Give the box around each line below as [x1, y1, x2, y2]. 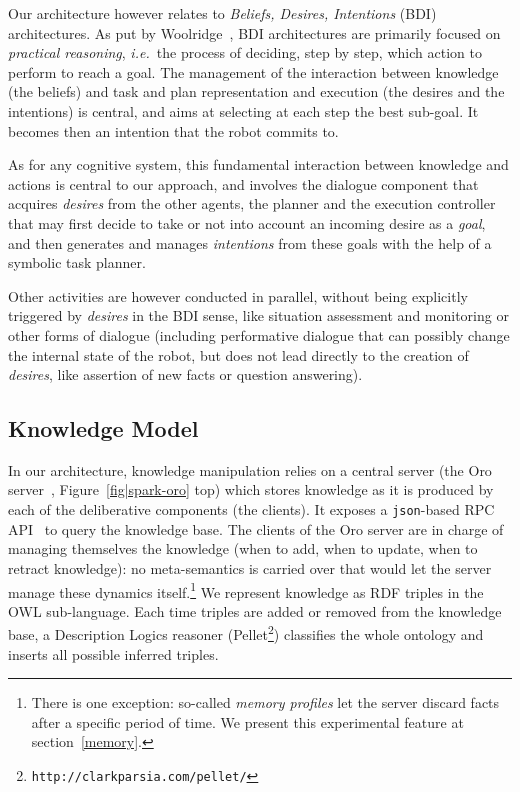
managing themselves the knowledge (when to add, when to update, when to [8, 538, 478, 559]
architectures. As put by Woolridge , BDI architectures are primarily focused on [8, 22, 501, 43]
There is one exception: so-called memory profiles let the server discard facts [31, 692, 500, 713]
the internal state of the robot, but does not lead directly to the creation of [8, 344, 469, 365]
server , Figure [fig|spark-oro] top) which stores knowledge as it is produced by [8, 479, 494, 500]
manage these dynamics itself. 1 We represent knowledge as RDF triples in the [8, 578, 484, 602]
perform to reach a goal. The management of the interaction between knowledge [8, 61, 499, 82]
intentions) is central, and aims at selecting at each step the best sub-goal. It [8, 100, 479, 121]
